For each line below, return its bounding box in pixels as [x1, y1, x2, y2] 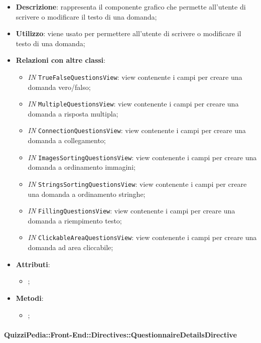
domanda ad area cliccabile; [28, 242, 113, 253]
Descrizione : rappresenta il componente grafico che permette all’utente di [16, 2, 246, 12]
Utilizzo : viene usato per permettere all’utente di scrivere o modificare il [16, 28, 241, 39]
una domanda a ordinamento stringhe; [28, 188, 146, 199]
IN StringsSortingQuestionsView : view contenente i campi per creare [28, 178, 247, 189]
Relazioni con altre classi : [16, 55, 105, 65]
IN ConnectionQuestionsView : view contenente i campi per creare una [28, 125, 246, 136]
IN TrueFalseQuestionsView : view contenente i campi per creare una [28, 71, 242, 82]
